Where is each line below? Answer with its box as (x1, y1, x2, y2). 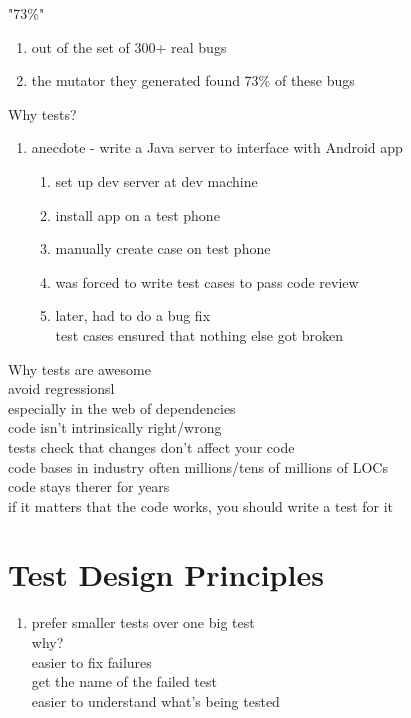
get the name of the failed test (31, 671, 217, 692)
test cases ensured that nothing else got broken (55, 324, 344, 345)
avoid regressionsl (8, 378, 115, 399)
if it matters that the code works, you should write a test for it (8, 495, 394, 516)
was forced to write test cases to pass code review (55, 271, 359, 292)
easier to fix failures (31, 651, 152, 672)
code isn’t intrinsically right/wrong (8, 417, 222, 438)
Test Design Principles (8, 554, 324, 595)
